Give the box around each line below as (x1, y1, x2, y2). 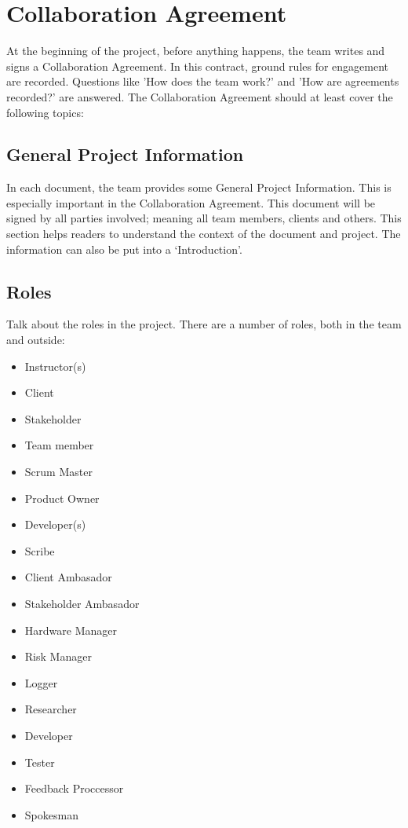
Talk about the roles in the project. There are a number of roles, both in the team (6, 316, 402, 332)
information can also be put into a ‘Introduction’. (6, 240, 242, 257)
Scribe (24, 542, 55, 559)
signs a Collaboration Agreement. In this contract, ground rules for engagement (6, 57, 389, 74)
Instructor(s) (24, 357, 86, 374)
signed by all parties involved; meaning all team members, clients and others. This (6, 210, 402, 226)
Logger (24, 674, 58, 691)
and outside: (6, 332, 65, 348)
